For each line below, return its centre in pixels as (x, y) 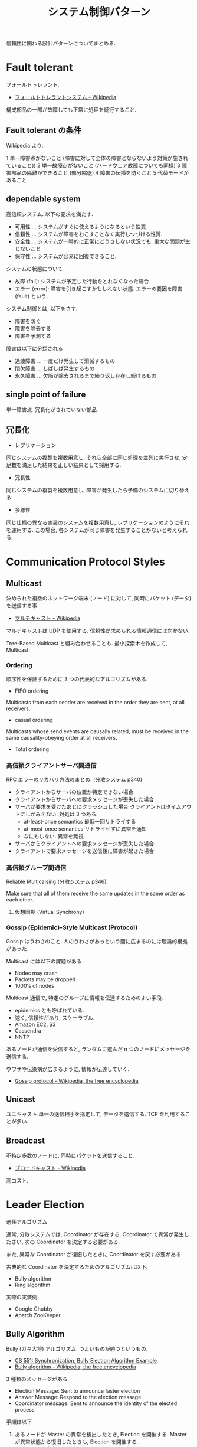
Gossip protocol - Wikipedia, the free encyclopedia (76, 1080)
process (24, 1409)
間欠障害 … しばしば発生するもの (55, 368)
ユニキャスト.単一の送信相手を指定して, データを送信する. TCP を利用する (96, 1114)
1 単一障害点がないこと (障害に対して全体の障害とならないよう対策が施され (97, 158)
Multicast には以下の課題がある (44, 961)
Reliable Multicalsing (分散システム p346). (57, 882)
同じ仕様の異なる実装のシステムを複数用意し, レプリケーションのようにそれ (98, 522)
